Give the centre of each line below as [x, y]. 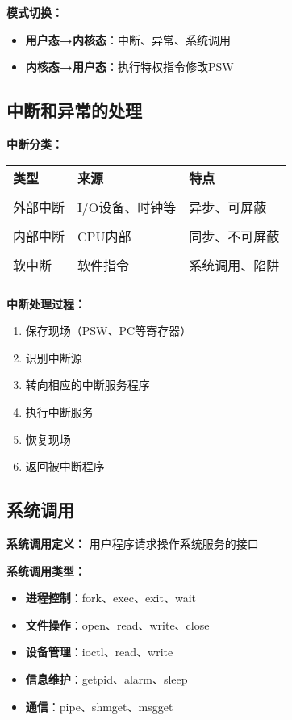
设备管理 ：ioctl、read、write [99, 652]
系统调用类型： [46, 570]
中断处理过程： [46, 303]
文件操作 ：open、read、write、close [117, 624]
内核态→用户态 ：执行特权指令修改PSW [129, 67]
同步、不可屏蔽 [234, 236]
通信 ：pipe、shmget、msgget [99, 706]
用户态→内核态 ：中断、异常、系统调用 [128, 39]
